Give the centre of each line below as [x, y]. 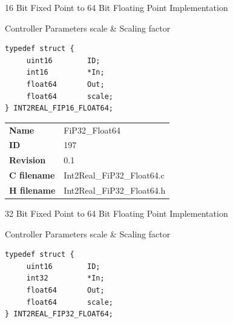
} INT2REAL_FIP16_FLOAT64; [59, 108]
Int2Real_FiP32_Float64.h [115, 190]
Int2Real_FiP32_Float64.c [114, 175]
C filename [32, 175]
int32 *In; [65, 278]
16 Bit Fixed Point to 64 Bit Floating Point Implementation [116, 7]
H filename [32, 190]
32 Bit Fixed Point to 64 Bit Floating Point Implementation [116, 213]
